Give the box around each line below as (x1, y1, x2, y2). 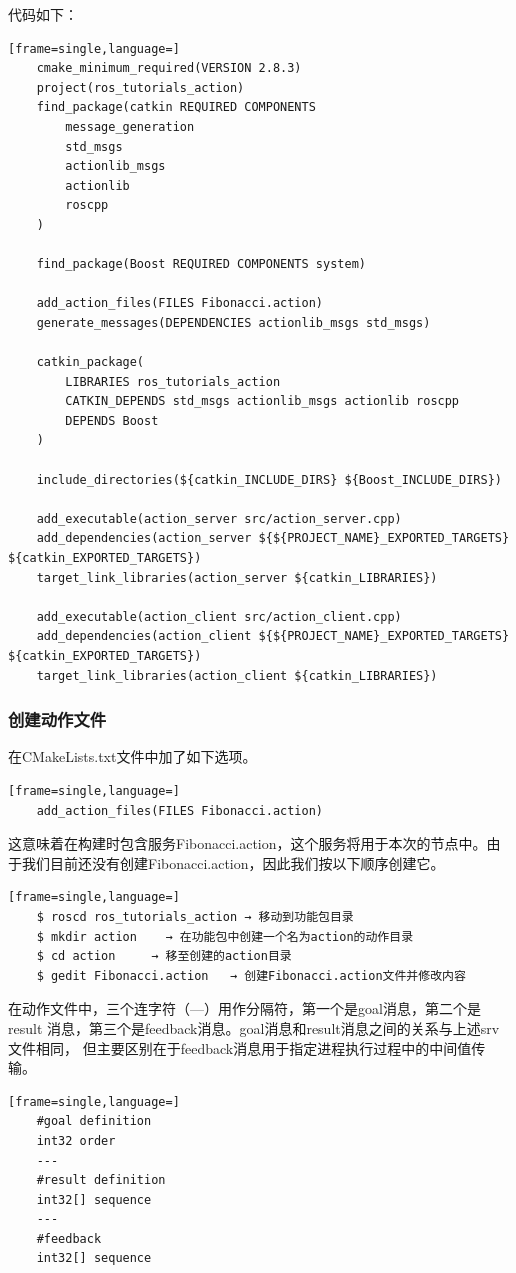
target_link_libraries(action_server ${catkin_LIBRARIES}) (36, 570, 438, 585)
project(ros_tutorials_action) (36, 80, 245, 95)
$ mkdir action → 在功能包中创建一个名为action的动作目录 (36, 929, 414, 944)
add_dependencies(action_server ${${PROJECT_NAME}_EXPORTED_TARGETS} (36, 531, 510, 546)
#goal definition (36, 1114, 152, 1129)
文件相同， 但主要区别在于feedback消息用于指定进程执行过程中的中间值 (8, 1037, 472, 1058)
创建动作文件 (8, 707, 107, 732)
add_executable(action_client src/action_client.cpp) (36, 609, 402, 624)
